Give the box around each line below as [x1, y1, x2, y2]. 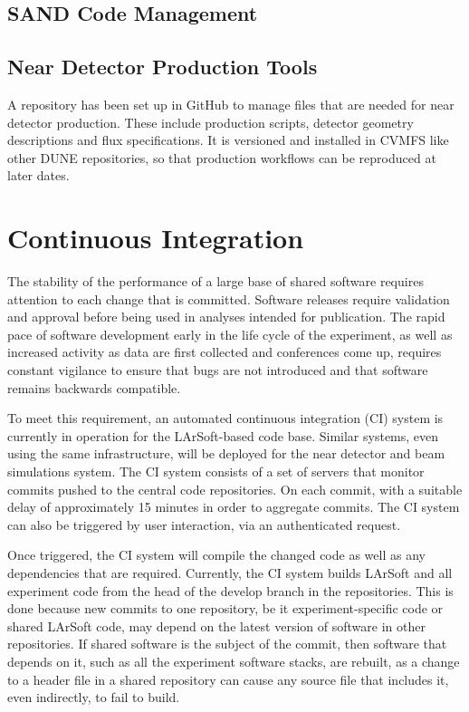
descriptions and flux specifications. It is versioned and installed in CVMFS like [7, 130, 449, 149]
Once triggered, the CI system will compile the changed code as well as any [7, 545, 426, 564]
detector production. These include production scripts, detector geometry [7, 112, 414, 131]
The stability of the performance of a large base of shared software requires [7, 272, 424, 291]
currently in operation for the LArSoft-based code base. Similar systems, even [7, 426, 439, 445]
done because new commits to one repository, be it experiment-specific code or [7, 599, 444, 618]
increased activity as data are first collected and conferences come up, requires [7, 342, 442, 361]
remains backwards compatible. [7, 378, 181, 397]
